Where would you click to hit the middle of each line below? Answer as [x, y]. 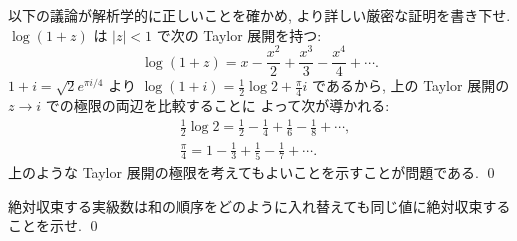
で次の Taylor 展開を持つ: [239, 34]
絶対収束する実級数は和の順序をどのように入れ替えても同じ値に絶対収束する [259, 205]
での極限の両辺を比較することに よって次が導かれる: [217, 105]
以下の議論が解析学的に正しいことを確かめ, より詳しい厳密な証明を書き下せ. [259, 15]
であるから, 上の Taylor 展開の [411, 85]
